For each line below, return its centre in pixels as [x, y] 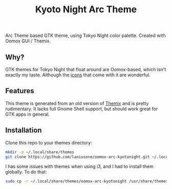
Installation [24, 130]
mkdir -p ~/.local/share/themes [40, 152]
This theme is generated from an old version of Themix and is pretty [77, 103]
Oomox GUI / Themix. [28, 41]
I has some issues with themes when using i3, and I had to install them [79, 166]
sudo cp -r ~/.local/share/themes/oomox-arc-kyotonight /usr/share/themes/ [88, 181]
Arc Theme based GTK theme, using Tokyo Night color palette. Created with [85, 36]
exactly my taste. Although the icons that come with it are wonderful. [78, 75]
